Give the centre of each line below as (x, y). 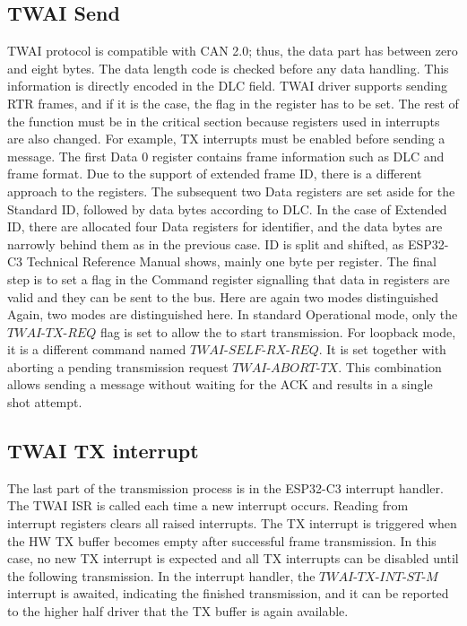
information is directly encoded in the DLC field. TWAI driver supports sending (227, 86)
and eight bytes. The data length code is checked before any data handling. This (228, 68)
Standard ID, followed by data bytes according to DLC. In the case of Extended (227, 209)
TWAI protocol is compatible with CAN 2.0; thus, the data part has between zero (233, 51)
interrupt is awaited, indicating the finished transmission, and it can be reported (228, 593)
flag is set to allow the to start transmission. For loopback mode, (278, 331)
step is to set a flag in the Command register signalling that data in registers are (229, 278)
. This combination (390, 366)
